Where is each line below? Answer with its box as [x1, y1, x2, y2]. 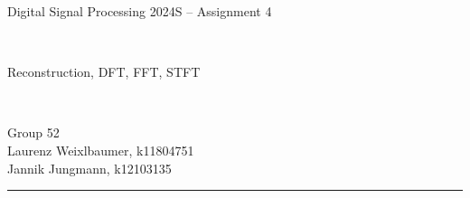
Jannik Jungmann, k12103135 [7, 158, 172, 177]
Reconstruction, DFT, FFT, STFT [7, 62, 201, 81]
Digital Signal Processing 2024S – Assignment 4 [7, 2, 272, 20]
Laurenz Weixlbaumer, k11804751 [7, 140, 194, 159]
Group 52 [7, 123, 60, 142]
